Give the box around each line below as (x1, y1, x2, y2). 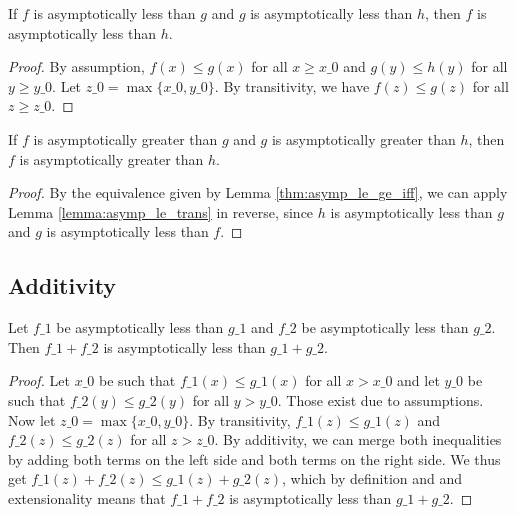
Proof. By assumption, (8, 56, 145, 77)
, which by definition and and (281, 468, 463, 489)
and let (397, 370, 440, 391)
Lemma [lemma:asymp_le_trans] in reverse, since (8, 201, 314, 222)
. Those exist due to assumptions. (277, 389, 484, 410)
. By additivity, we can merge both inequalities (214, 429, 502, 450)
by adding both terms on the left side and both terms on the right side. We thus (8, 448, 501, 469)
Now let (8, 409, 56, 430)
